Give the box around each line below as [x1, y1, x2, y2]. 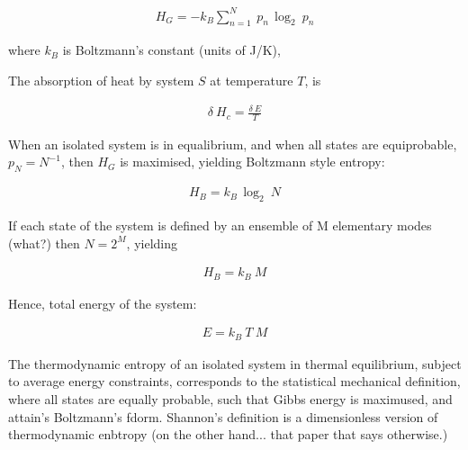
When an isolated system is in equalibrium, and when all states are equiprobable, [8, 134, 457, 153]
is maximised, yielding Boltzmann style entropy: [120, 152, 385, 171]
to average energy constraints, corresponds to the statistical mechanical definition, [8, 372, 461, 391]
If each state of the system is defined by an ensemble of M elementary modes [8, 216, 432, 235]
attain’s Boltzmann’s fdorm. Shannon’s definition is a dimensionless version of [8, 407, 438, 426]
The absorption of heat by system [8, 70, 194, 89]
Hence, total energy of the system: [8, 293, 197, 312]
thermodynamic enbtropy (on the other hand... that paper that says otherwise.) [8, 425, 448, 444]
